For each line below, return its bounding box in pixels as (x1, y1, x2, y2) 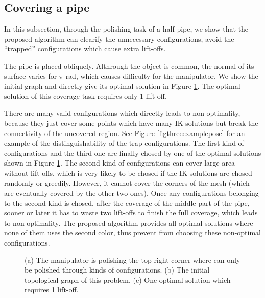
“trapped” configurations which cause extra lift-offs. (4, 43, 166, 54)
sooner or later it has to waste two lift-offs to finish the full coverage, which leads (4, 207, 258, 218)
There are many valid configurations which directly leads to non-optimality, (4, 107, 240, 118)
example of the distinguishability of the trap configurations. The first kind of (4, 138, 244, 148)
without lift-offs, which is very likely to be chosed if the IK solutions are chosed (4, 167, 252, 178)
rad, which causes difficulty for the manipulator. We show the (65, 70, 258, 81)
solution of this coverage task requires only (4, 90, 138, 101)
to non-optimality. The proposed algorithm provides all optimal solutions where (4, 217, 253, 228)
